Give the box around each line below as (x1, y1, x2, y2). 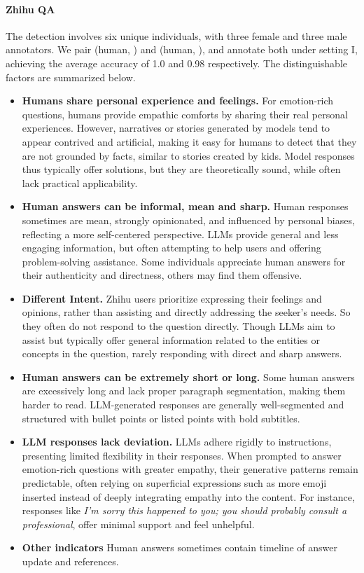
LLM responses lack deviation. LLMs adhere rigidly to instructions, (22, 434, 332, 449)
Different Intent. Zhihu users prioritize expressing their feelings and (22, 291, 322, 305)
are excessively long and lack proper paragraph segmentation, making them (22, 383, 346, 398)
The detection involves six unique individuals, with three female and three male (6, 28, 347, 43)
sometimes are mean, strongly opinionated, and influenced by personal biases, (22, 212, 355, 227)
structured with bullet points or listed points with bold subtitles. (22, 410, 300, 425)
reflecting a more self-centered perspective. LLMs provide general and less (22, 226, 339, 241)
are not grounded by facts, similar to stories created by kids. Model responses (22, 148, 355, 163)
